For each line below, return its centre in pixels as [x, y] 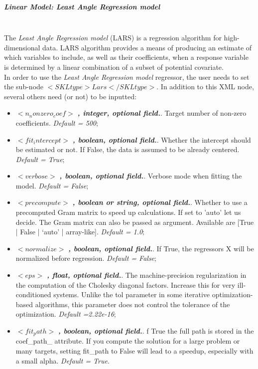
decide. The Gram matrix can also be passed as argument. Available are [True [135, 222]
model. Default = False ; [52, 185]
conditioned [33, 294]
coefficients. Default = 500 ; [57, 122]
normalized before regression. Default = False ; [86, 258]
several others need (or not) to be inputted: [70, 96]
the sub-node [24, 87]
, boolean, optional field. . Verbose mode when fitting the [151, 176]
